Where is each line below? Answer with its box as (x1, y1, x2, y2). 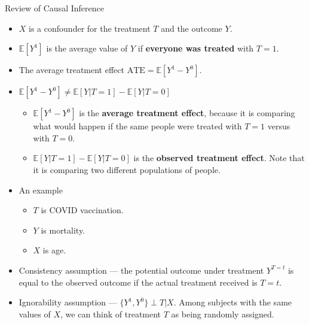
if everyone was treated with (137, 42, 254, 54)
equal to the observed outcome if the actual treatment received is (19, 275, 258, 288)
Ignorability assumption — (19, 296, 117, 308)
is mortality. (41, 223, 85, 236)
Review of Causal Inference (5, 2, 104, 14)
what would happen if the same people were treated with (33, 120, 242, 132)
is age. (42, 244, 66, 256)
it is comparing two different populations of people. (33, 163, 221, 175)
